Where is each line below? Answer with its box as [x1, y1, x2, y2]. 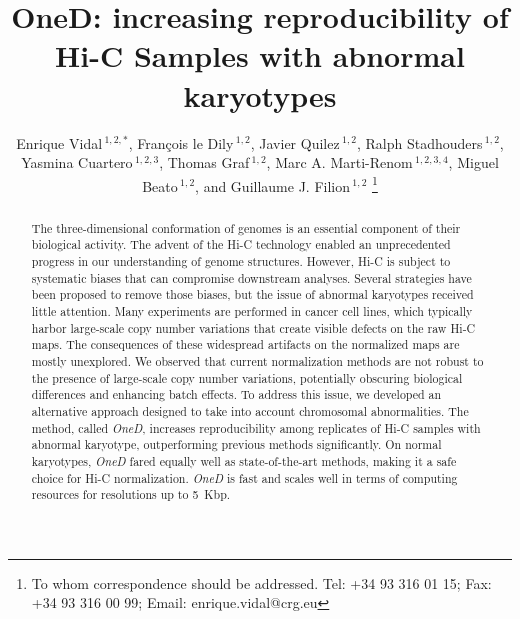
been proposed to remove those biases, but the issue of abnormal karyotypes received [31, 286, 474, 303]
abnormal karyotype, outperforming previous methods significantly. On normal [31, 436, 442, 453]
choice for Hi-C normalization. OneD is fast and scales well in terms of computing [31, 469, 458, 486]
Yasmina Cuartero [21, 152, 133, 173]
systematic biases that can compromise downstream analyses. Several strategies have [31, 269, 472, 286]
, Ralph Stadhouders [356, 132, 483, 153]
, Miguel [448, 152, 499, 173]
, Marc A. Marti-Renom [266, 152, 413, 173]
